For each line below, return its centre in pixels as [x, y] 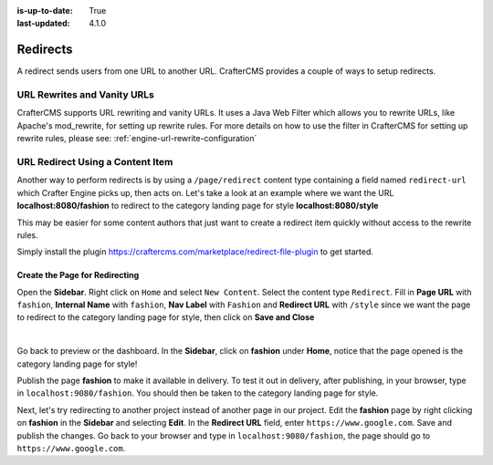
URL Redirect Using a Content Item [95, 161]
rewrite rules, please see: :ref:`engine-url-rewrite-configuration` [137, 139]
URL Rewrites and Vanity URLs [86, 95]
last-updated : [43, 24]
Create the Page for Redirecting [78, 275]
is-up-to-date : [45, 10]
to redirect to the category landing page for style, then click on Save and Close [166, 317]
